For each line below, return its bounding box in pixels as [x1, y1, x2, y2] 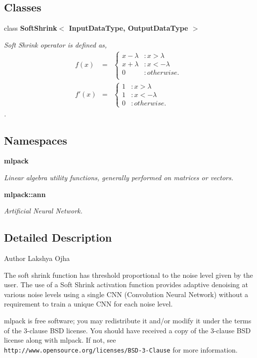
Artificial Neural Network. [4, 205, 83, 216]
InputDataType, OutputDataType [69, 23, 188, 33]
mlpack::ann [4, 189, 46, 199]
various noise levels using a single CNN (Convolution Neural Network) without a [4, 289, 248, 299]
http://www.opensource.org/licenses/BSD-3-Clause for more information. [4, 344, 238, 355]
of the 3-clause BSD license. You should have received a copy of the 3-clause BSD [4, 325, 251, 335]
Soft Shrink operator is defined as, [4, 39, 107, 50]
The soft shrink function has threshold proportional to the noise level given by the [4, 269, 253, 280]
